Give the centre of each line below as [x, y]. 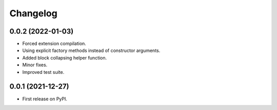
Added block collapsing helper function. [65, 58]
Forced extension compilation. [54, 44]
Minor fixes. [35, 65]
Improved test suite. [43, 72]
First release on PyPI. [45, 99]
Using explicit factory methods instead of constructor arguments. [91, 50]
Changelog [33, 13]
